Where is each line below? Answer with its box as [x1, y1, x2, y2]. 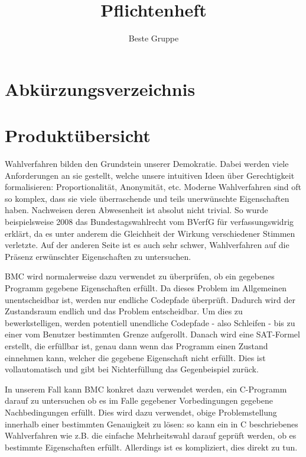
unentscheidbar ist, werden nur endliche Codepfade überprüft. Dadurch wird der [5, 293, 295, 305]
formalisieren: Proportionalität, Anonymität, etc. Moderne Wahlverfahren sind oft [5, 181, 301, 193]
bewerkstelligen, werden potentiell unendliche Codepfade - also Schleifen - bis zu [5, 316, 295, 329]
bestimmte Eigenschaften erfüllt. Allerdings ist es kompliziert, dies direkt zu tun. [5, 440, 298, 453]
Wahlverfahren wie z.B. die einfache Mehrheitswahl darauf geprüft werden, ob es [5, 429, 297, 442]
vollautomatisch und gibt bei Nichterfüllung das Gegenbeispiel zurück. [5, 363, 259, 375]
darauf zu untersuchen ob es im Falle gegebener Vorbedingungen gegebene [5, 394, 273, 407]
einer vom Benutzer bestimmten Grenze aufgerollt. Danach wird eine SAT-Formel [5, 328, 300, 340]
